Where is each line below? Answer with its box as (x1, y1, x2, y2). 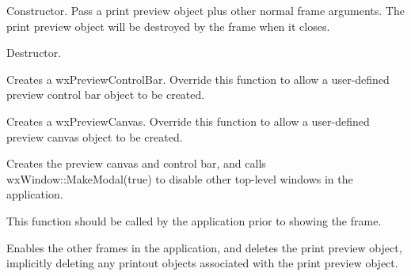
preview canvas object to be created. (6, 128, 183, 145)
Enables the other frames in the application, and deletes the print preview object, (6, 239, 402, 255)
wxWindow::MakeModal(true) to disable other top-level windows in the (6, 170, 353, 187)
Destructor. (6, 44, 62, 61)
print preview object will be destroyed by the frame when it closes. (6, 17, 330, 34)
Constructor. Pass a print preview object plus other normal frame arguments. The (6, 2, 405, 18)
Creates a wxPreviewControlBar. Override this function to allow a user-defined (6, 70, 390, 87)
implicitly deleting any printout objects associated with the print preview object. (6, 255, 398, 271)
